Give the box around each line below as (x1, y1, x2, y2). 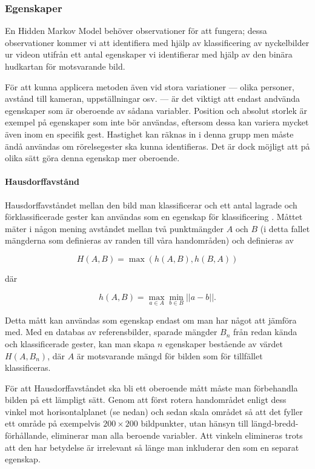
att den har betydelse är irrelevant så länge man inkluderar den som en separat (5, 441, 299, 453)
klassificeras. (5, 361, 51, 374)
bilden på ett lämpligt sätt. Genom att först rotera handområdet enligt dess (5, 393, 287, 406)
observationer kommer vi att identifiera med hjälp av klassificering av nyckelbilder (5, 36, 310, 48)
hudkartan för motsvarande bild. (5, 60, 125, 72)
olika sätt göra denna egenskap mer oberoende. (5, 151, 180, 164)
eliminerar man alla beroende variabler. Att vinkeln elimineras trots (51, 429, 303, 442)
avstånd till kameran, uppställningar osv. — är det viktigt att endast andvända (5, 92, 300, 105)
